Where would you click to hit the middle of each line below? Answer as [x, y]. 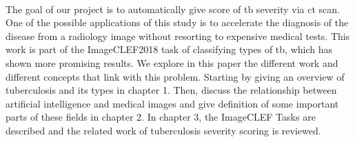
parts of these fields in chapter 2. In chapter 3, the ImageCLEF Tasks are [161, 117]
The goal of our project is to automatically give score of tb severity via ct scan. [173, 9]
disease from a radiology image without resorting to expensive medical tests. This [178, 35]
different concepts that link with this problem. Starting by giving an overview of [175, 76]
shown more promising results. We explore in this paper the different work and [172, 62]
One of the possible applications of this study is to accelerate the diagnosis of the [177, 22]
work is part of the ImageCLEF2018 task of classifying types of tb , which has [169, 49]
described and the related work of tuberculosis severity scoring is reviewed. [163, 130]
